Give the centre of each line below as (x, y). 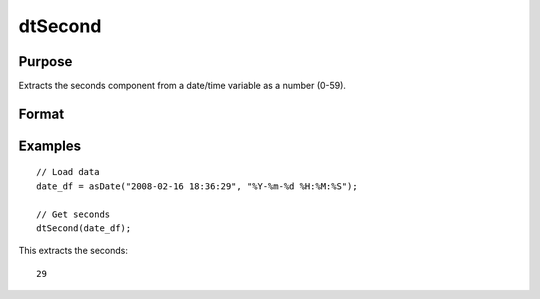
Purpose (45, 61)
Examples (50, 145)
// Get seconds (73, 214)
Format (41, 113)
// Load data (68, 172)
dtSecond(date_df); (84, 228)
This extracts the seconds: (73, 251)
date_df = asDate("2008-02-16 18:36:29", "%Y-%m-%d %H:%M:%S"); (197, 186)
